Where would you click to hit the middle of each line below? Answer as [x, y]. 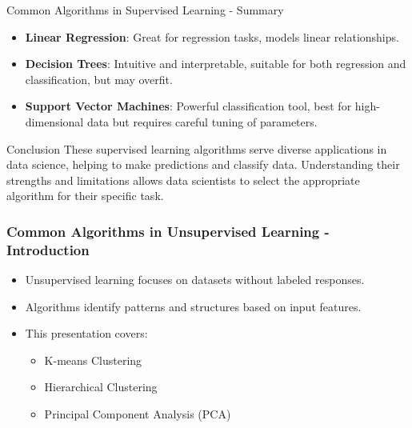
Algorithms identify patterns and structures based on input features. [193, 306]
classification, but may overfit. [99, 79]
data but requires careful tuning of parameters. [202, 121]
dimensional [54, 121]
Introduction [48, 249]
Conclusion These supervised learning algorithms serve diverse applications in [197, 148]
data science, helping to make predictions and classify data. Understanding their [203, 164]
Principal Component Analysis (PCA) [138, 414]
